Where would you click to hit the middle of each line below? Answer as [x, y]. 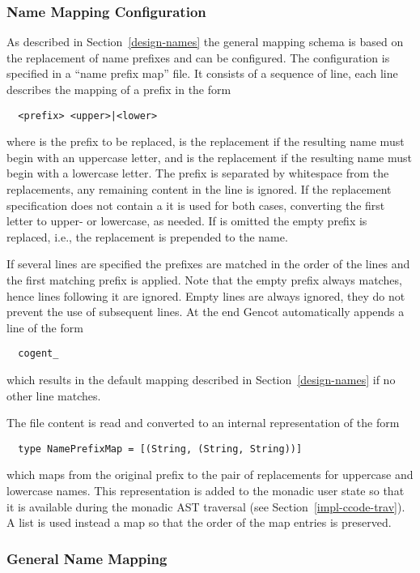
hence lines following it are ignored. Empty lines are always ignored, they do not [206, 295]
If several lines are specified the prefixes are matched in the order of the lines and [208, 264]
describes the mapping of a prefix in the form [119, 89]
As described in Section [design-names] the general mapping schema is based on [205, 42]
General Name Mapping [87, 558]
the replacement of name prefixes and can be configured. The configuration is [198, 57]
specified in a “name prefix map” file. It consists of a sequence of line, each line [202, 73]
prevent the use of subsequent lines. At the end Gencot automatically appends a [206, 312]
